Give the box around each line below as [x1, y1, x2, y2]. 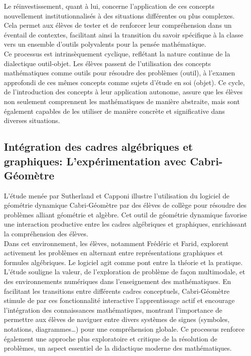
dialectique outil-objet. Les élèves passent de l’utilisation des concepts [4, 58, 211, 68]
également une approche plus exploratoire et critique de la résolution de [4, 333, 218, 343]
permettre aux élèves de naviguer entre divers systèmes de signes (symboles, [4, 314, 230, 324]
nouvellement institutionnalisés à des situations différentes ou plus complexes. [4, 10, 235, 20]
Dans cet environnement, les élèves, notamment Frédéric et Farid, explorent [4, 238, 229, 248]
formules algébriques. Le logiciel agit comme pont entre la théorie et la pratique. [4, 257, 243, 267]
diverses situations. [4, 115, 60, 125]
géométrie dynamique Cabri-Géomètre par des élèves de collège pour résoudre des [4, 200, 247, 210]
